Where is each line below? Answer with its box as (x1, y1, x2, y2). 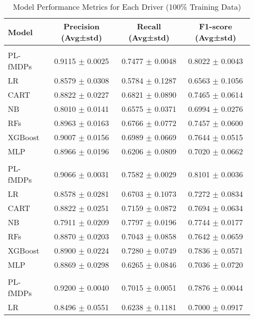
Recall (137, 21, 161, 32)
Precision (63, 21, 100, 32)
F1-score (199, 21, 233, 32)
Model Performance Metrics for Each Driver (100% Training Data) (13, 1, 241, 12)
